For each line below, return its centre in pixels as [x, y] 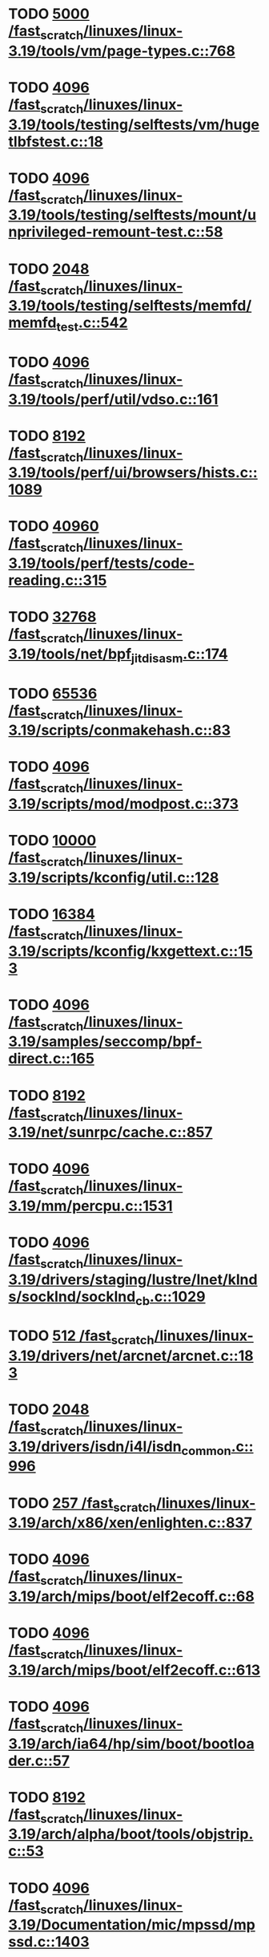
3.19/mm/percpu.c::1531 [91, 1206]
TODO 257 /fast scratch [82, 1504]
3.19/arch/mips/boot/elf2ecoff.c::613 [134, 1670]
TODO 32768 [52, 617]
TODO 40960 [54, 527]
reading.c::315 [58, 580]
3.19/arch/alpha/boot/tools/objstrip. [131, 1834]
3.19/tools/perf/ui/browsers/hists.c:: [133, 473]
